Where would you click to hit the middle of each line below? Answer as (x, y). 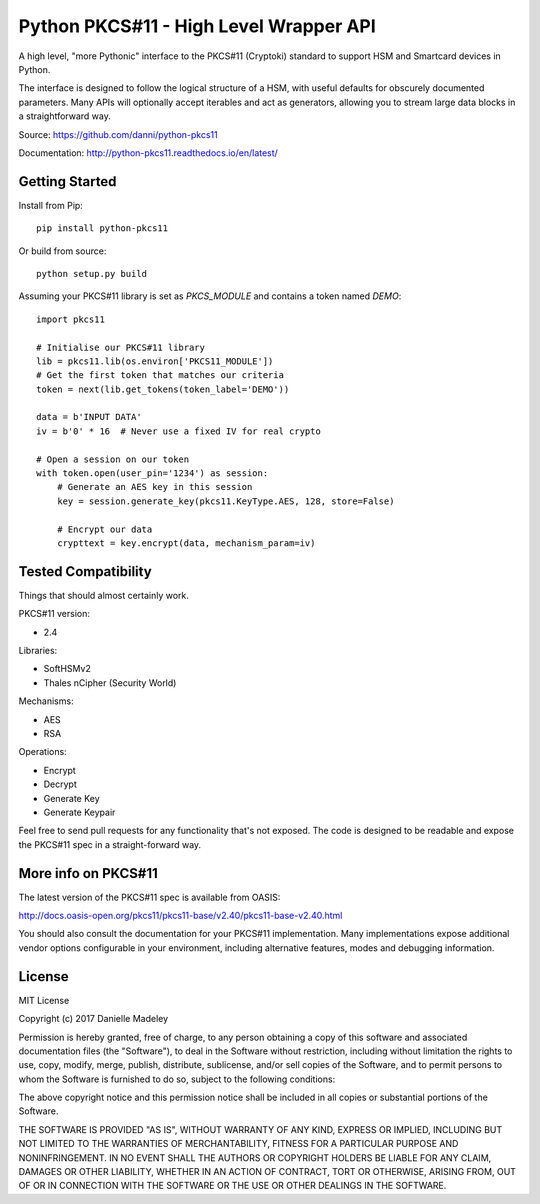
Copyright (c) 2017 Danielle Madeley (93, 1019)
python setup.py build (92, 273)
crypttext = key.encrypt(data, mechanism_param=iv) (186, 543)
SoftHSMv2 (67, 669)
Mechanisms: (46, 701)
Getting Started (67, 181)
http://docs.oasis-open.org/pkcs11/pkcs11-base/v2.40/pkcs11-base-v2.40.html (180, 916)
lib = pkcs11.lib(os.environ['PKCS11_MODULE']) (155, 361)
